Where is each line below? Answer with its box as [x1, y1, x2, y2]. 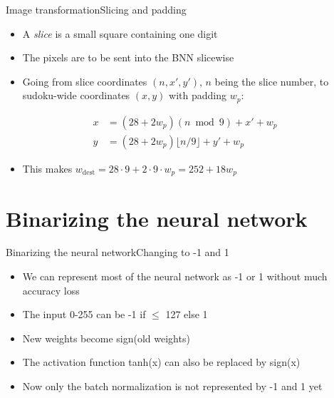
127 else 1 [165, 307, 208, 322]
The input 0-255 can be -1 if [22, 307, 146, 322]
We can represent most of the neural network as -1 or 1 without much [22, 269, 328, 284]
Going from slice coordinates [22, 73, 147, 88]
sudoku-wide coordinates [22, 88, 130, 103]
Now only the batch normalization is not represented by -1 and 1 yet [22, 379, 323, 394]
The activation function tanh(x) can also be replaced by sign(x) [22, 354, 301, 369]
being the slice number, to [214, 73, 329, 88]
